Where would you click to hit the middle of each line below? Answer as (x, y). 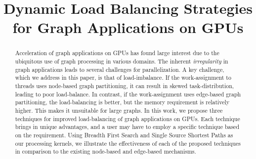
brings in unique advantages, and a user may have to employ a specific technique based (127, 127)
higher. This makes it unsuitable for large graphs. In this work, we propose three (119, 110)
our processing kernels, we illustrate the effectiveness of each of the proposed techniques (128, 143)
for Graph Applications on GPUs (128, 27)
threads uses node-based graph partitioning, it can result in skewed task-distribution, (125, 85)
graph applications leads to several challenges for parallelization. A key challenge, (120, 69)
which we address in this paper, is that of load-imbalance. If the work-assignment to (123, 78)
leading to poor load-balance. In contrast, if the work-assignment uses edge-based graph (128, 94)
